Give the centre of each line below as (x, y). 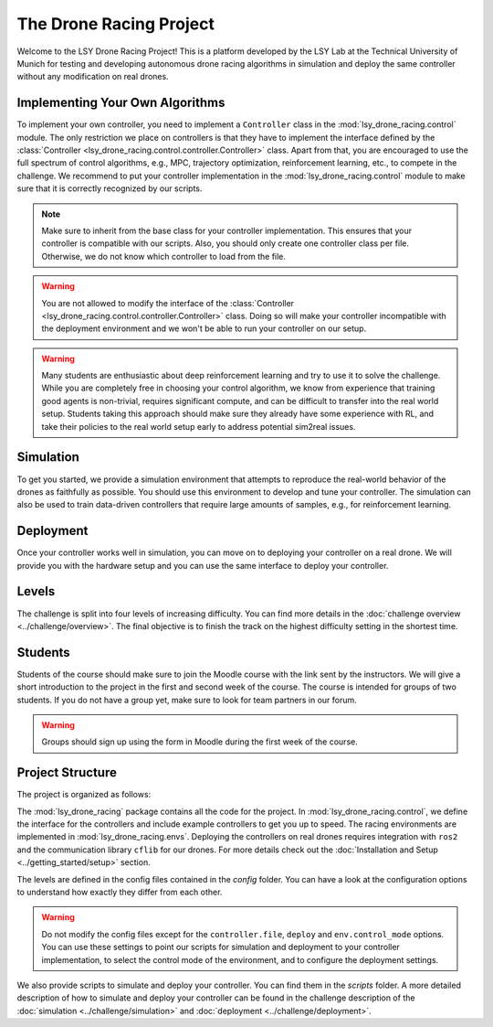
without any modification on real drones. (93, 77)
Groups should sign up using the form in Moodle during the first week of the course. (199, 742)
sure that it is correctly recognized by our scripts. (110, 188)
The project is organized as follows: (84, 795)
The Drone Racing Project (115, 24)
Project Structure (67, 773)
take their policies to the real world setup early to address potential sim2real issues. (199, 426)
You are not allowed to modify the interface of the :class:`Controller (168, 303)
